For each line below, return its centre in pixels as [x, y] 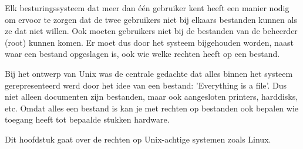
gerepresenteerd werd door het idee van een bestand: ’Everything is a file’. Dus [146, 85]
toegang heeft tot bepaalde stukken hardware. [87, 119]
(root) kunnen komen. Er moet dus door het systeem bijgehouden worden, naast [149, 42]
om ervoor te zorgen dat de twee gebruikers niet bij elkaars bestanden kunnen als [151, 19]
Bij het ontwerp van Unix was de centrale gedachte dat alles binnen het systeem [149, 73]
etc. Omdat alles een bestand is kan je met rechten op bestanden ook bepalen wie [152, 108]
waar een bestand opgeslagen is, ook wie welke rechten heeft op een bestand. [142, 54]
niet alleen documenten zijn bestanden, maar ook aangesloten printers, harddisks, [151, 96]
